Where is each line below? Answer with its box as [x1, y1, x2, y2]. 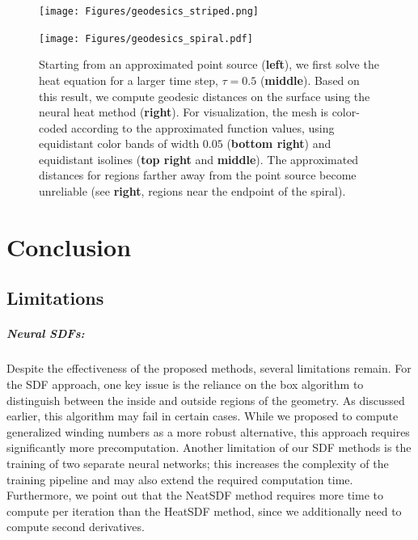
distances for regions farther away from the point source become [39, 167, 357, 184]
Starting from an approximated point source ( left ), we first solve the [39, 56, 379, 73]
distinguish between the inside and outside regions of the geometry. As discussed [6, 391, 405, 408]
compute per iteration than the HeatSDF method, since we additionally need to [6, 502, 402, 519]
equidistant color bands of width [39, 135, 200, 152]
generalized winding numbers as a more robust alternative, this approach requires [6, 423, 410, 440]
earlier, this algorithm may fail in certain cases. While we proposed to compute [6, 407, 399, 424]
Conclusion [6, 230, 132, 263]
